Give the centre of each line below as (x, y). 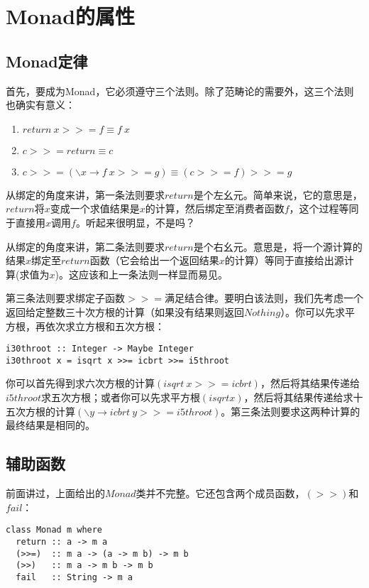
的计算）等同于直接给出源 (284, 260)
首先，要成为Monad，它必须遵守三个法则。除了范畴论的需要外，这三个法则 (180, 91)
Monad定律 (47, 61)
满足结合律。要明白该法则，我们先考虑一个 (264, 298)
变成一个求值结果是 (95, 208)
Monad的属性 (71, 16)
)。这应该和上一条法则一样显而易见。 (141, 274)
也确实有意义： (40, 105)
